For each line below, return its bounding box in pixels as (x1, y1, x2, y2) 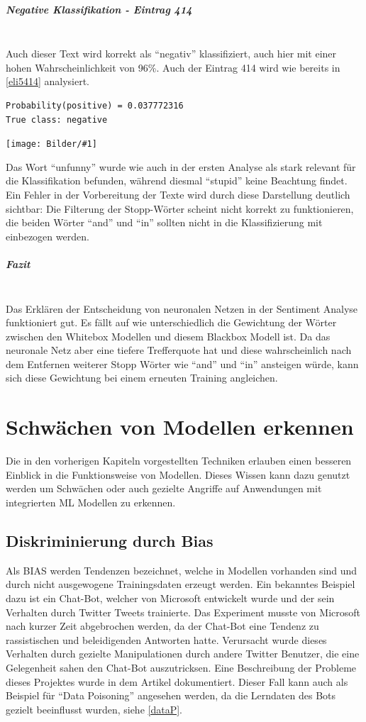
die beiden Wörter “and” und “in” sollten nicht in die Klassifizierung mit (6, 215, 323, 230)
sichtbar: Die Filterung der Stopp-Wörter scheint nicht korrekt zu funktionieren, (6, 201, 354, 216)
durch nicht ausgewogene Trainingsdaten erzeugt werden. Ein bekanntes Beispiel (6, 577, 355, 592)
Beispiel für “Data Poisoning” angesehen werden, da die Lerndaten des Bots (6, 688, 336, 703)
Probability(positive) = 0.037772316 (6, 100, 184, 111)
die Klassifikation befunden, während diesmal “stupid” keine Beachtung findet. (6, 173, 348, 188)
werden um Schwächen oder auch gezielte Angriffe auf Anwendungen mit (6, 481, 322, 496)
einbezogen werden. (6, 228, 89, 243)
